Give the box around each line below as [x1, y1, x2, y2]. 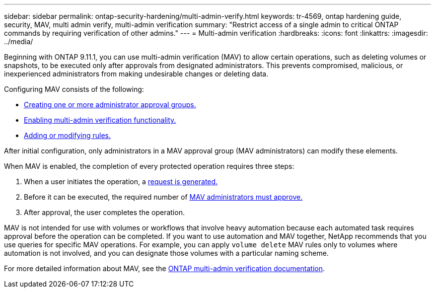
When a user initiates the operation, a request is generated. [24, 177, 218, 186]
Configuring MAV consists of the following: [4, 85, 144, 93]
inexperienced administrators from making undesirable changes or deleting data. [4, 70, 269, 78]
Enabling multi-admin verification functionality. [24, 116, 176, 124]
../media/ [4, 37, 33, 46]
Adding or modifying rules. [24, 131, 111, 140]
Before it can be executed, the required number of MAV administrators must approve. [24, 193, 303, 201]
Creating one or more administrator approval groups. [24, 100, 196, 109]
